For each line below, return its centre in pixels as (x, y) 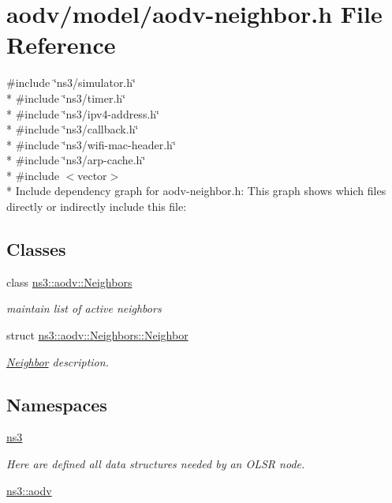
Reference (61, 45)
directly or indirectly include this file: (97, 206)
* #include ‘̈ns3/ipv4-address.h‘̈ (83, 113)
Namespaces (57, 404)
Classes (36, 249)
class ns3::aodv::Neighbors (69, 282)
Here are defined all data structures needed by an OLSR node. (156, 464)
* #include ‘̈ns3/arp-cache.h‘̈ (76, 160)
